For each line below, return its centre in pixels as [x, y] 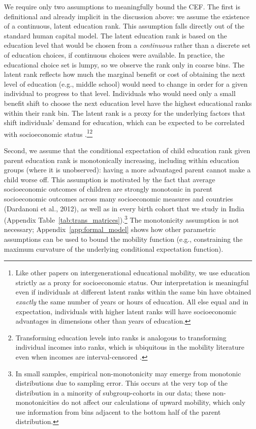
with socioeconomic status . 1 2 [48, 133]
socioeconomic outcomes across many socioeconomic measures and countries [119, 198]
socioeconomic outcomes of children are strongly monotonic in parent [108, 189]
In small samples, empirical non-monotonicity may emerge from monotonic [128, 373]
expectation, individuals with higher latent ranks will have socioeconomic [126, 311]
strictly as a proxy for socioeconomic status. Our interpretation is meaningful [132, 282]
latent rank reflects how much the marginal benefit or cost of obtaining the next [125, 74]
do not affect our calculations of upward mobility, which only [154, 402]
